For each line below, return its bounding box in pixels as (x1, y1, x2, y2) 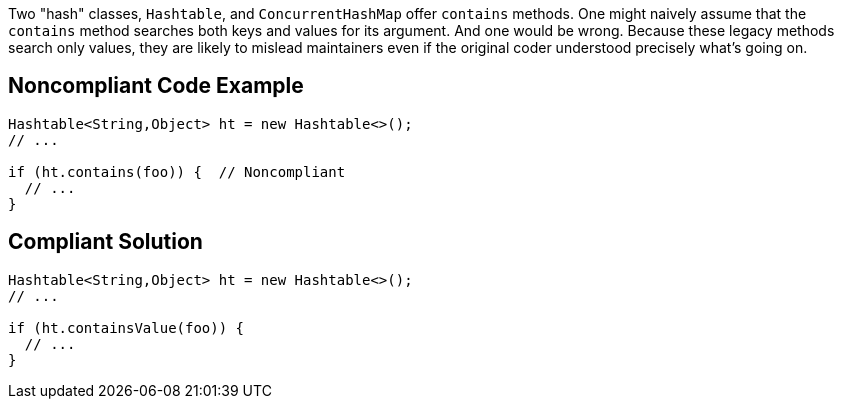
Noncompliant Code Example (8, 73, 304, 99)
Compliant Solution (8, 229, 203, 255)
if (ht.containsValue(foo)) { (8, 319, 245, 336)
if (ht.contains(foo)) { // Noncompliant (8, 163, 346, 180)
